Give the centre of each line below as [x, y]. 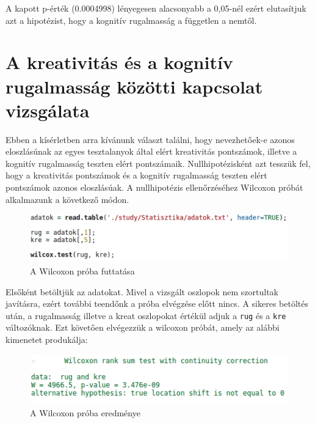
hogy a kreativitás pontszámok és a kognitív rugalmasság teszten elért [136, 175]
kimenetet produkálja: [47, 339]
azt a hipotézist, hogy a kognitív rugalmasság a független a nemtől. [131, 20]
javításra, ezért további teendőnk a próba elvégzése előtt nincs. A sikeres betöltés [157, 303]
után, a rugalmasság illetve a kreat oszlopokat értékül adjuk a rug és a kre [146, 315]
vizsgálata [48, 110]
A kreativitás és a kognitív [119, 62]
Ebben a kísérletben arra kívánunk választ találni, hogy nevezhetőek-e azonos [150, 139]
